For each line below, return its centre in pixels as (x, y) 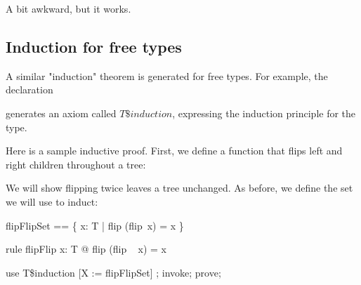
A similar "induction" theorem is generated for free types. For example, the (167, 75)
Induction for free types (94, 46)
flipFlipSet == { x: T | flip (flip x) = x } (95, 225)
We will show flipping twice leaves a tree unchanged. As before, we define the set (179, 188)
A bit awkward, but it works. (68, 8)
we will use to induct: (52, 201)
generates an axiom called (61, 113)
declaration (29, 90)
